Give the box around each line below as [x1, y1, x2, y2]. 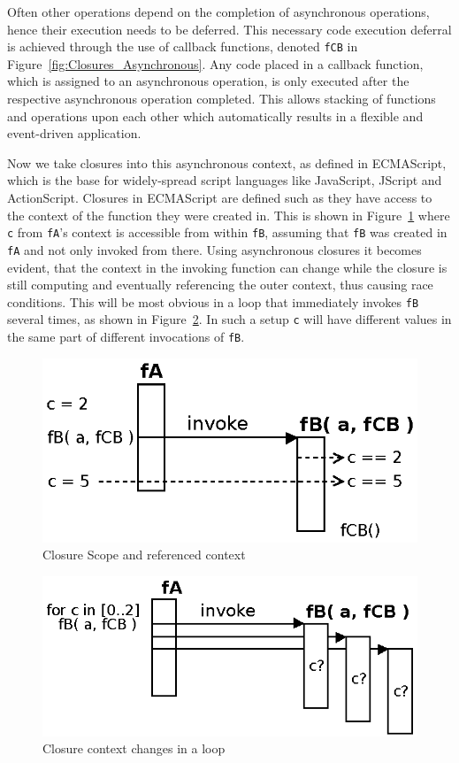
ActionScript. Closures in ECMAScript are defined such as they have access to [7, 189, 432, 206]
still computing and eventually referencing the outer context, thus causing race [7, 275, 433, 294]
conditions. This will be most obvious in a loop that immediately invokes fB [7, 292, 419, 311]
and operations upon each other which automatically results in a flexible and [7, 106, 424, 125]
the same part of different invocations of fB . [7, 328, 245, 345]
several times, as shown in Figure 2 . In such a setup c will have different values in [7, 310, 452, 328]
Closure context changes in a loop [42, 739, 226, 758]
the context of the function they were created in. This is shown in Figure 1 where [7, 205, 450, 224]
